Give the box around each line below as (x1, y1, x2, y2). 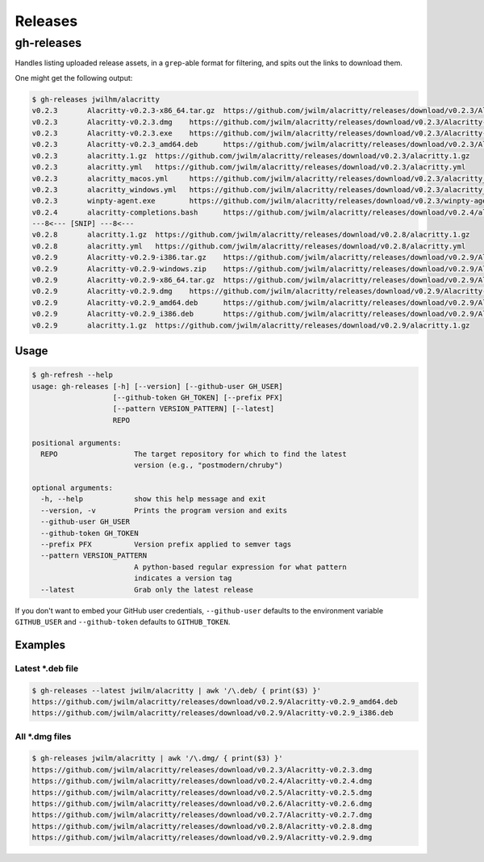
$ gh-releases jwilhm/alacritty (31, 94, 161, 104)
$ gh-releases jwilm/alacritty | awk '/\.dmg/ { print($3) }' (31, 754, 283, 763)
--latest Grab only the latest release (40, 585, 253, 594)
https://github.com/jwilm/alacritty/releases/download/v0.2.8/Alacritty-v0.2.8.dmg (31, 822, 373, 831)
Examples (15, 638, 66, 651)
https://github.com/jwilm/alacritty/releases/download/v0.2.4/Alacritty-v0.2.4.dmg (31, 776, 373, 786)
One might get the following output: (15, 73, 133, 82)
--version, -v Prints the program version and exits (40, 505, 288, 515)
